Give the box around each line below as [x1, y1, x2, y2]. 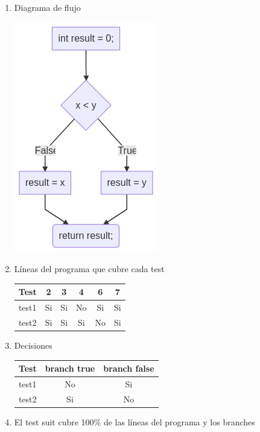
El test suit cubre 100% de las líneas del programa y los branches [14, 415, 255, 428]
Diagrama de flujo [14, 1, 81, 13]
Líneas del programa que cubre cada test [14, 262, 165, 275]
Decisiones [14, 339, 52, 352]
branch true [45, 362, 95, 375]
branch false [103, 362, 154, 375]
